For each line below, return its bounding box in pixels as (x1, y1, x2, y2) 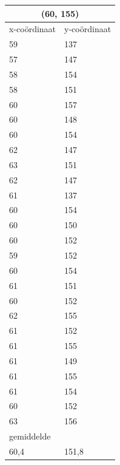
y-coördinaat (64, 22, 112, 35)
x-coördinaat (9, 22, 56, 35)
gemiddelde (9, 430, 51, 443)
